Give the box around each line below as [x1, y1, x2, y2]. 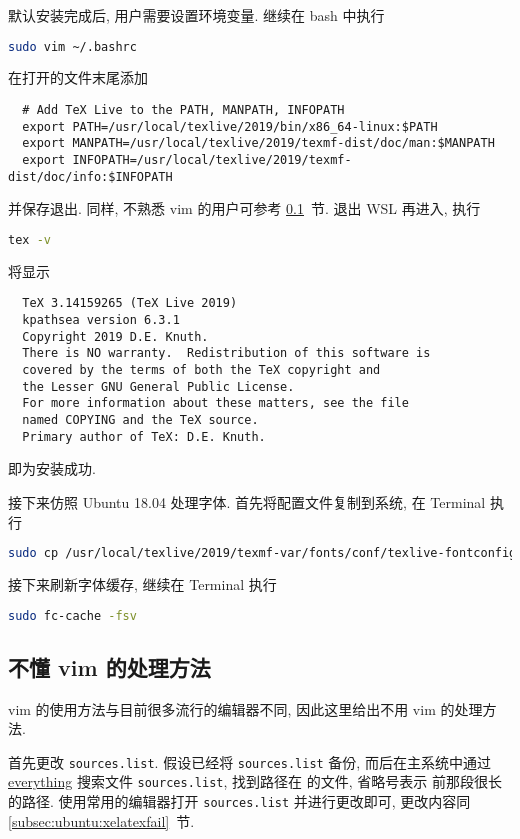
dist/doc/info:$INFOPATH [8, 169, 173, 184]
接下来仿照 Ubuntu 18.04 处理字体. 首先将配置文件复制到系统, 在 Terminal [8, 491, 486, 512]
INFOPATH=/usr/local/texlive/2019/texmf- [72, 153, 352, 168]
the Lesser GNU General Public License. [22, 379, 295, 394]
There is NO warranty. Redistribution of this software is [22, 346, 431, 361]
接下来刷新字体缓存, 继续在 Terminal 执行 [8, 573, 277, 594]
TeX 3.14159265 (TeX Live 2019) [22, 296, 238, 311]
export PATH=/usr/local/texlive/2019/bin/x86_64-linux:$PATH [22, 119, 438, 134]
